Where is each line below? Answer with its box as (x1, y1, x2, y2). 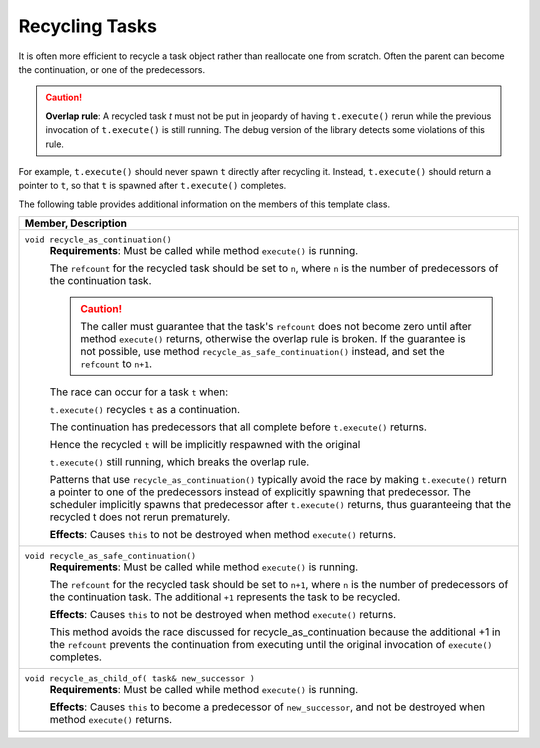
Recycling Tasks (18, 15, 157, 37)
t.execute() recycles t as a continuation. (49, 403, 240, 417)
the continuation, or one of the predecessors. (18, 63, 205, 75)
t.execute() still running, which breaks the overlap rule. (49, 455, 310, 469)
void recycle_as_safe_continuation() (24, 551, 197, 562)
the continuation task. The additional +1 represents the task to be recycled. (49, 590, 401, 604)
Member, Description (24, 216, 127, 230)
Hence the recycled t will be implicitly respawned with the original (49, 438, 361, 452)
